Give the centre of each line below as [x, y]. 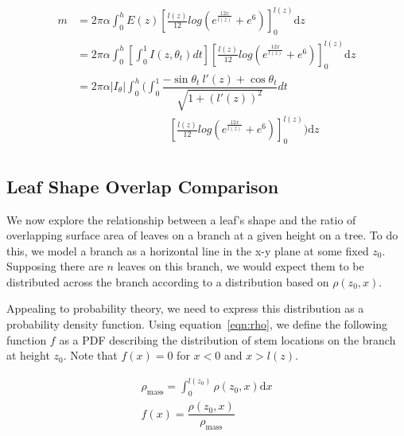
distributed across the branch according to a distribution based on [168, 281]
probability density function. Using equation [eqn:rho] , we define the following [197, 324]
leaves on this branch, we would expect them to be [241, 266]
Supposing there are [55, 266]
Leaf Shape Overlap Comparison [143, 186]
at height [28, 355]
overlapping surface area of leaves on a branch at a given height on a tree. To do [202, 235]
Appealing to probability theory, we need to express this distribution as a [185, 308]
